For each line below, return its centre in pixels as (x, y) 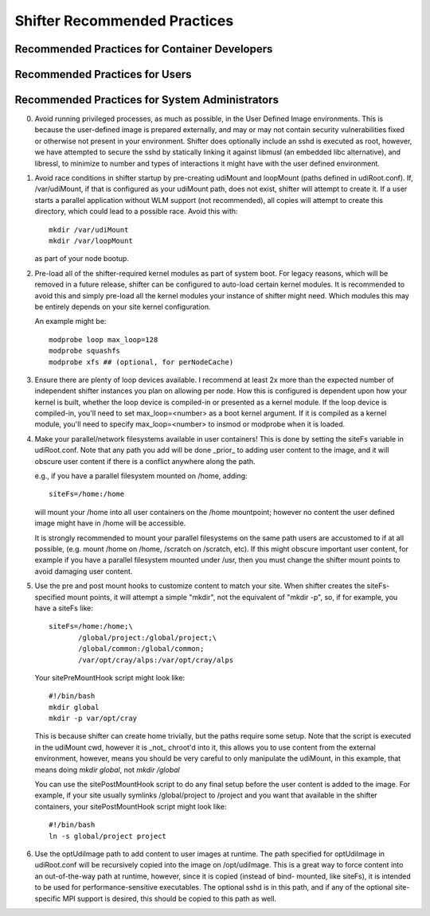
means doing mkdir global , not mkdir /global (107, 770)
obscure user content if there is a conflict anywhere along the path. (145, 461)
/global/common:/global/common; (141, 649)
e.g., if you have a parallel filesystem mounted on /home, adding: (141, 476)
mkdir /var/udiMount (89, 230)
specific (48, 898)
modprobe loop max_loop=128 (104, 339)
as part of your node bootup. (82, 259)
